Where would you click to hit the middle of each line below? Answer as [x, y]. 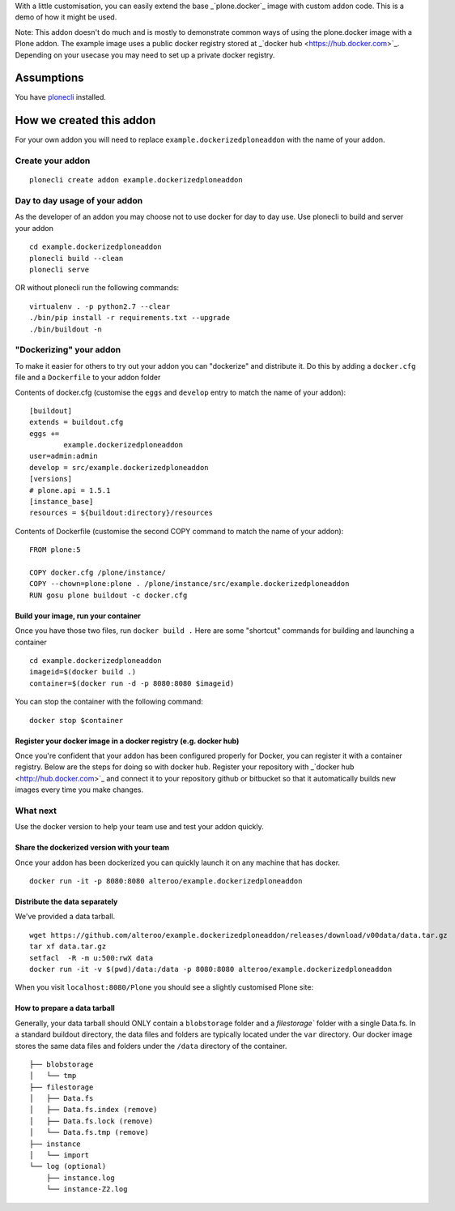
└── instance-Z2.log [87, 1189]
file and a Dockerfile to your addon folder [88, 378]
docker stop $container [77, 720]
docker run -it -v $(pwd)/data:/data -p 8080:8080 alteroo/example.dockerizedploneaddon [211, 969]
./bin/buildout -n [66, 329]
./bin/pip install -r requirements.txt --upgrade [130, 318]
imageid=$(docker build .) [83, 672]
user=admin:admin [64, 456]
